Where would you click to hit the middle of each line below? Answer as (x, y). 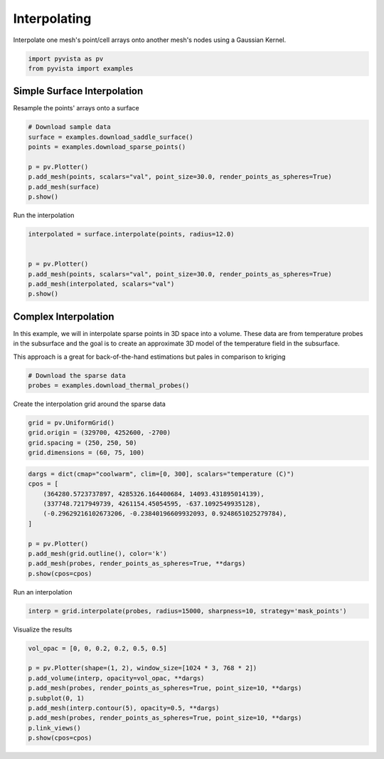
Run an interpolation (43, 592)
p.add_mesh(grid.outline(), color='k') (97, 553)
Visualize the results (43, 629)
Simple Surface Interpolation (78, 91)
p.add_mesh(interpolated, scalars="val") (101, 284)
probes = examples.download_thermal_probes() (109, 386)
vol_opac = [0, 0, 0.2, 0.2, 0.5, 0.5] (97, 648)
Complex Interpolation (64, 316)
